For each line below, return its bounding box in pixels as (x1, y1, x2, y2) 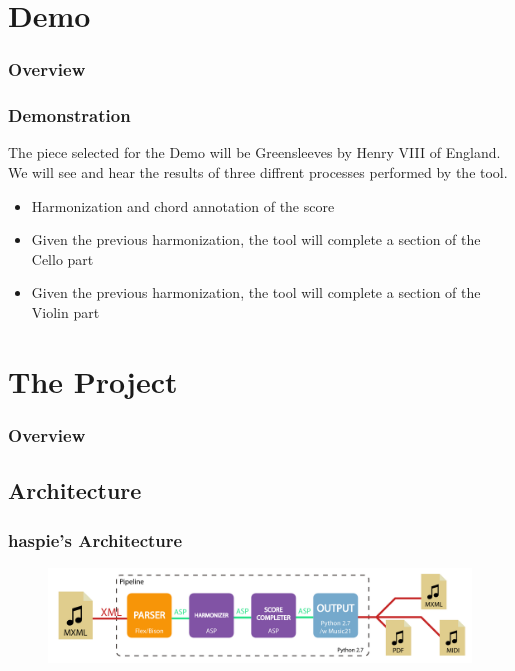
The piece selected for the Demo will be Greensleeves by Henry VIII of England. (8, 142, 501, 163)
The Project (8, 360, 178, 401)
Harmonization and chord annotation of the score (31, 195, 335, 216)
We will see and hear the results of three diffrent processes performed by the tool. (8, 162, 508, 183)
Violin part (31, 302, 100, 322)
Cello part (31, 248, 94, 269)
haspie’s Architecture (8, 527, 183, 552)
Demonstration (8, 103, 131, 128)
